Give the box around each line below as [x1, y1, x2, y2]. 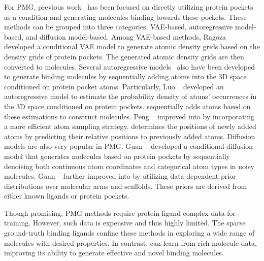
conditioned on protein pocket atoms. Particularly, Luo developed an [4, 81, 224, 91]
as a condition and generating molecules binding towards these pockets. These [4, 11, 247, 22]
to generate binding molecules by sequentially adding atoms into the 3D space [4, 71, 247, 82]
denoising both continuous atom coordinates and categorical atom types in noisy [4, 160, 254, 171]
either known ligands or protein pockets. [4, 190, 129, 201]
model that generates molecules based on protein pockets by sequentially [4, 150, 230, 161]
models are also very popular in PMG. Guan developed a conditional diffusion [4, 141, 253, 151]
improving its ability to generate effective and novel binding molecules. [4, 247, 224, 258]
